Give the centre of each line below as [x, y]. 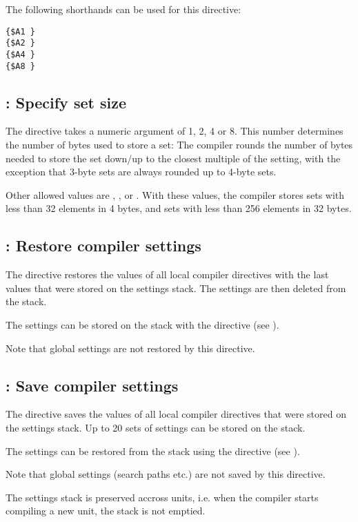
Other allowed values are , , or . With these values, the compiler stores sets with [175, 194]
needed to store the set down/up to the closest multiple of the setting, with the [173, 158]
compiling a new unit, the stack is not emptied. [106, 511]
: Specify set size [66, 102]
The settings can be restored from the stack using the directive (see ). [153, 451]
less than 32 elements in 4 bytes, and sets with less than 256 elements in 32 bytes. [179, 208]
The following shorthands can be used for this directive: [123, 9]
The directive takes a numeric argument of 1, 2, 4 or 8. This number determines [175, 131]
